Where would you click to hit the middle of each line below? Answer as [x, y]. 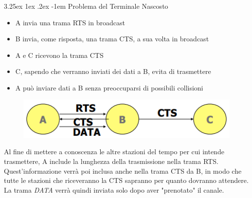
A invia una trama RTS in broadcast [70, 22]
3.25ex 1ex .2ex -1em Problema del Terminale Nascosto [86, 6]
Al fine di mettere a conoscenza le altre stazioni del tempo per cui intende [114, 152]
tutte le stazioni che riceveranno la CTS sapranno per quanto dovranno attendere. [126, 180]
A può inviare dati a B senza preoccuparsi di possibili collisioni [109, 87]
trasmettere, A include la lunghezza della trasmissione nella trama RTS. [111, 161]
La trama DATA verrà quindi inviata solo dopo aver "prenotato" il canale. [114, 189]
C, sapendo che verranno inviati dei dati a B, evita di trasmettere [113, 71]
